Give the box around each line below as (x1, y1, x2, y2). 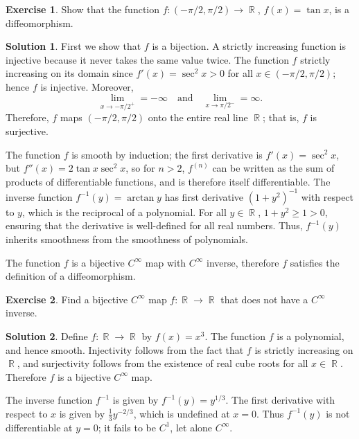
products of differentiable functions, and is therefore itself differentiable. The (6, 174, 331, 188)
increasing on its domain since (6, 66, 133, 80)
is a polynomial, (277, 328, 344, 343)
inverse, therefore (207, 255, 279, 269)
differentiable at (6, 420, 73, 434)
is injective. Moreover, (40, 79, 134, 93)
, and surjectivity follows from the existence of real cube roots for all (17, 356, 308, 370)
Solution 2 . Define (6, 328, 88, 343)
